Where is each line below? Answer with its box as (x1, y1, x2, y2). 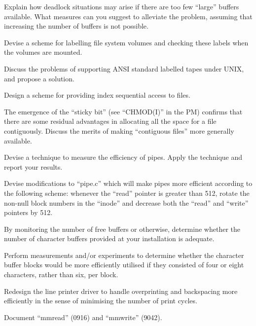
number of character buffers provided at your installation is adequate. (4, 233, 215, 244)
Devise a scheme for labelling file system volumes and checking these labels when (4, 37, 249, 47)
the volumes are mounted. (4, 47, 82, 57)
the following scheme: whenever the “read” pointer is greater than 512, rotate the (4, 187, 250, 198)
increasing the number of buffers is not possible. (4, 21, 148, 31)
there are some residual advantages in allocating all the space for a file (4, 116, 217, 126)
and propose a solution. (4, 73, 74, 83)
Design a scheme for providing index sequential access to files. (4, 90, 190, 100)
